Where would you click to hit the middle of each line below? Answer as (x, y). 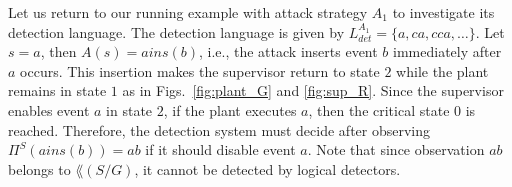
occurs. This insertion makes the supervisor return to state (200, 70)
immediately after (447, 51)
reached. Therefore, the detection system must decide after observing (219, 129)
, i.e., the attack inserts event (288, 51)
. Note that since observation (396, 149)
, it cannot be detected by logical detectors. (267, 168)
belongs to (39, 168)
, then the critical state (379, 109)
